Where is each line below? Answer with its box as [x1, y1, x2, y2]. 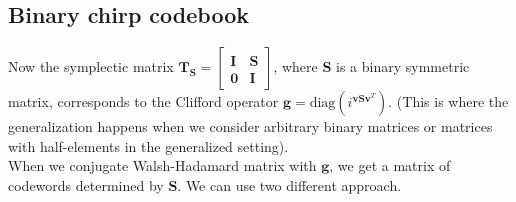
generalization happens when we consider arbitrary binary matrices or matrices [8, 116, 493, 137]
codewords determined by [8, 174, 164, 195]
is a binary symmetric [336, 56, 470, 77]
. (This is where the [388, 91, 509, 112]
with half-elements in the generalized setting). [8, 135, 289, 156]
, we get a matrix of [329, 155, 451, 176]
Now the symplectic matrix [8, 56, 174, 77]
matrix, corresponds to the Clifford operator [8, 91, 279, 112]
